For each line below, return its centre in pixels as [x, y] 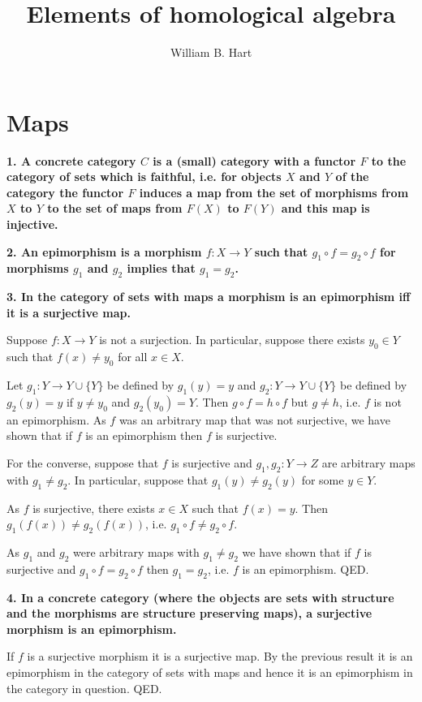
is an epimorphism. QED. [306, 568]
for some [323, 479]
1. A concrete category [71, 160]
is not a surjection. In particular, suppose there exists [232, 340]
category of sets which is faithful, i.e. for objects [144, 177]
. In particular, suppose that [138, 479]
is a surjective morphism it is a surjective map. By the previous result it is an [220, 656]
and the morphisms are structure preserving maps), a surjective [189, 613]
